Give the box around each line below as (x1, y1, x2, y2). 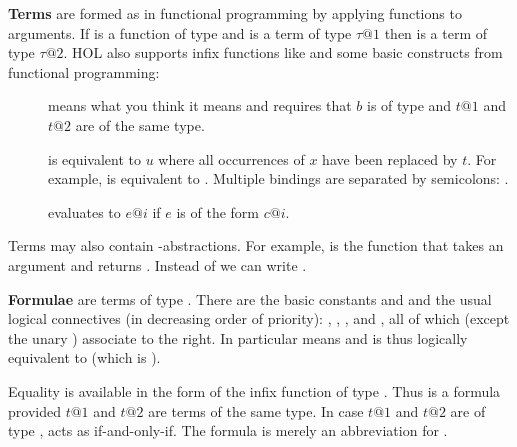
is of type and (366, 95, 452, 116)
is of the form (176, 201, 259, 222)
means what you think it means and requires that (48, 95, 352, 116)
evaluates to (48, 201, 121, 222)
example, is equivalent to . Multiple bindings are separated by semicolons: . (48, 168, 509, 189)
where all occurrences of (158, 148, 305, 169)
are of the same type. (75, 114, 205, 135)
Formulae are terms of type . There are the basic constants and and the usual (8, 288, 492, 309)
